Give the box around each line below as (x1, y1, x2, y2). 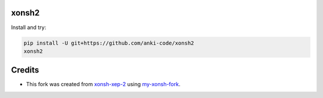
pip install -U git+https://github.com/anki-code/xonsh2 (23, 39, 194, 46)
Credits (11, 65, 39, 75)
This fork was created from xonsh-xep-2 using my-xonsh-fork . (26, 81, 181, 88)
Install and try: (11, 24, 47, 31)
